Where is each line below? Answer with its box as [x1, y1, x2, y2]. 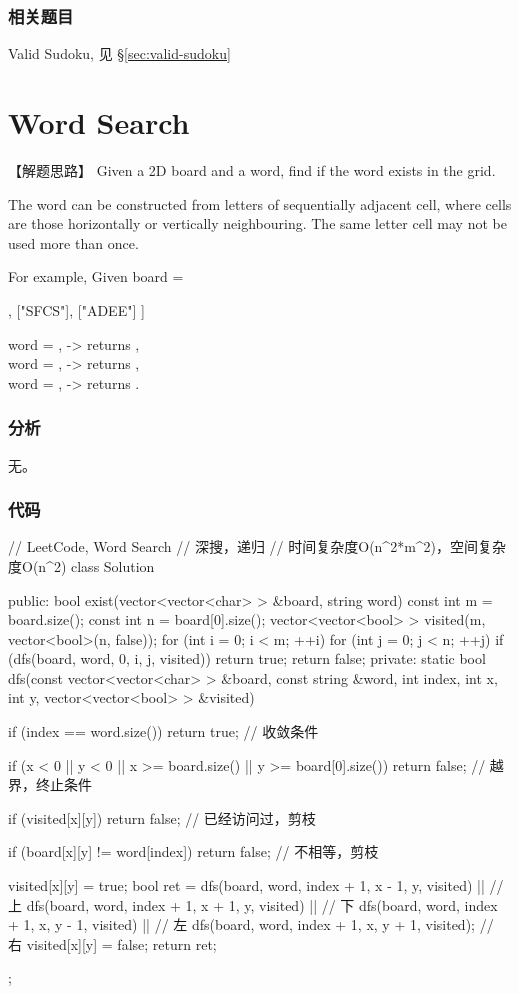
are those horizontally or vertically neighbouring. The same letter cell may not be [8, 213, 507, 234]
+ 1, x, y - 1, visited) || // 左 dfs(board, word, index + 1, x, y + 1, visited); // [8, 914, 494, 935]
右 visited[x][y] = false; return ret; [8, 933, 217, 954]
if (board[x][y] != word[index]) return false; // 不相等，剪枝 [8, 841, 379, 862]
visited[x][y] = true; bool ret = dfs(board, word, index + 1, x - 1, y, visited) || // [8, 875, 504, 896]
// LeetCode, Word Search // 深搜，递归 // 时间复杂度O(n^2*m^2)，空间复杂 [8, 536, 507, 557]
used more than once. [8, 232, 139, 253]
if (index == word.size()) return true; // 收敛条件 [8, 721, 319, 742]
